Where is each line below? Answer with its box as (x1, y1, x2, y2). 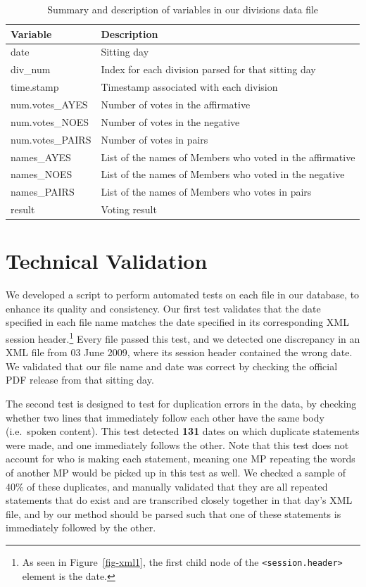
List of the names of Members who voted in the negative (101, 167, 345, 182)
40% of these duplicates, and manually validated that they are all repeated (6, 479, 328, 493)
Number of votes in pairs (101, 132, 208, 146)
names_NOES (11, 167, 72, 182)
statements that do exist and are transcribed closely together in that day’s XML (6, 493, 353, 507)
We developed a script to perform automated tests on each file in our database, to (6, 287, 360, 302)
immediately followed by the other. (6, 520, 156, 535)
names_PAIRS (11, 184, 75, 199)
